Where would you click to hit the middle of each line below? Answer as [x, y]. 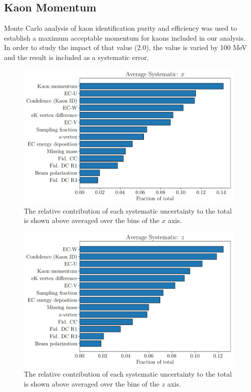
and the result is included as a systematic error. [76, 57]
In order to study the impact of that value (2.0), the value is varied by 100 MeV [125, 47]
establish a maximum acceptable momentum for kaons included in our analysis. [125, 37]
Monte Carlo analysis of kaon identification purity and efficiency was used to [121, 28]
